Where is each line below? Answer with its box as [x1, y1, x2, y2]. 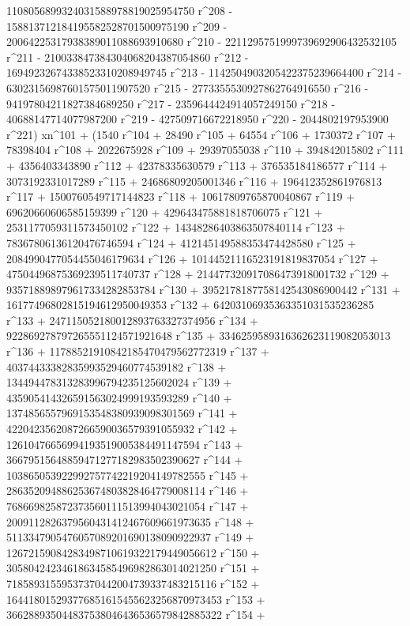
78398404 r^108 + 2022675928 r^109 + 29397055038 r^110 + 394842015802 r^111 [6, 141, 404, 158]
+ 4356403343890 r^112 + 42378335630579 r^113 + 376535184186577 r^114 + [6, 156, 388, 173]
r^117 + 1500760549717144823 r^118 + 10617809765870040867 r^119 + [6, 188, 355, 205]
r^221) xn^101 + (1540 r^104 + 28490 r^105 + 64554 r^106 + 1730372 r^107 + [6, 126, 396, 142]
